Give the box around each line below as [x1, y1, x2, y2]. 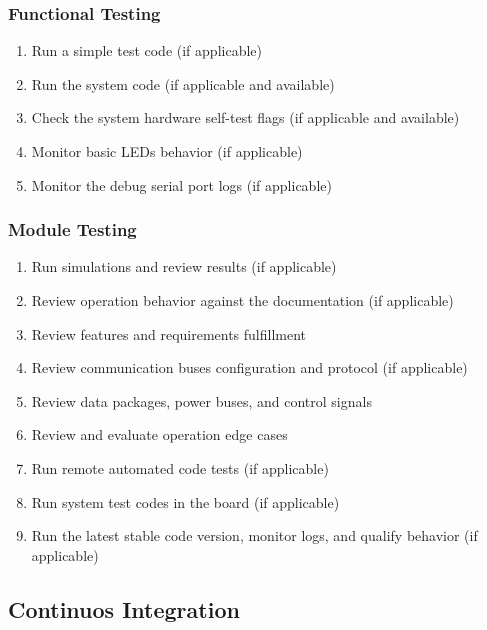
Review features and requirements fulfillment [31, 323, 307, 344]
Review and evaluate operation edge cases [31, 424, 288, 445]
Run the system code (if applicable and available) [31, 73, 335, 94]
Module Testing [8, 217, 137, 242]
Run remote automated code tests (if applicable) [31, 457, 329, 478]
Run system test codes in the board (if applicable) [31, 491, 340, 512]
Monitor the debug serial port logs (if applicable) [31, 174, 332, 195]
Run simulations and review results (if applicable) [31, 256, 337, 277]
